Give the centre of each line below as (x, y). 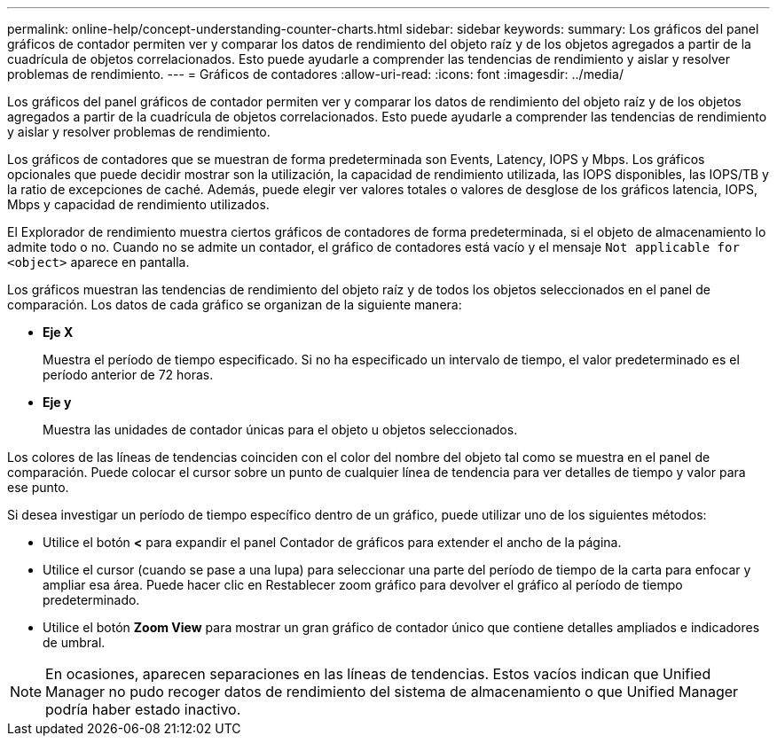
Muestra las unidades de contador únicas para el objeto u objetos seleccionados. (280, 430)
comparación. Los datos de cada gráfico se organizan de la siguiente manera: (235, 305)
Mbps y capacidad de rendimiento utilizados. (138, 204)
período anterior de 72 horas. (128, 375)
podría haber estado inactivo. (143, 709)
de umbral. (74, 642)
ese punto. (38, 487)
